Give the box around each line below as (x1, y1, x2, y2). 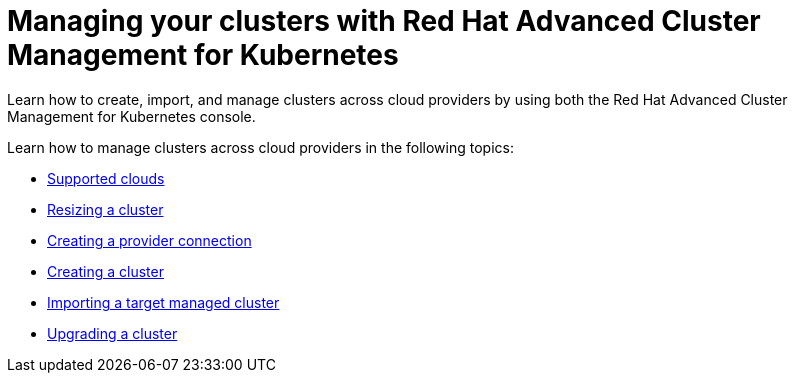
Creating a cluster (47, 262, 164, 280)
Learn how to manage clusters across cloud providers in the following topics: (7, 138, 514, 156)
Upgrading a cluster (47, 324, 178, 342)
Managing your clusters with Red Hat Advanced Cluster (7, 4, 761, 38)
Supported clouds (47, 169, 165, 187)
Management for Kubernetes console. (7, 107, 256, 125)
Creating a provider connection (47, 231, 252, 249)
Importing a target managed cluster (47, 293, 280, 311)
